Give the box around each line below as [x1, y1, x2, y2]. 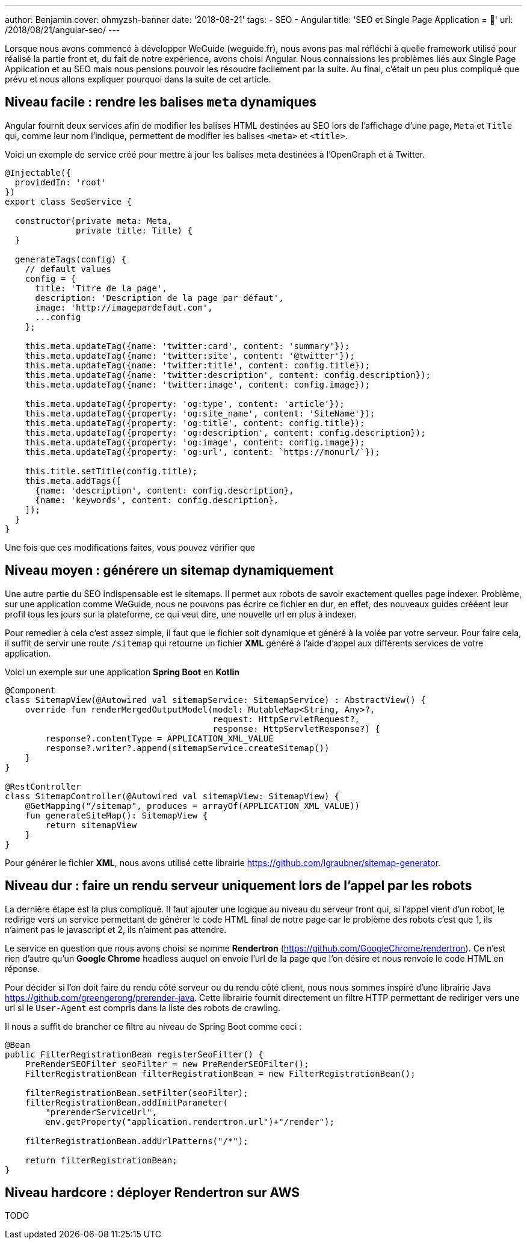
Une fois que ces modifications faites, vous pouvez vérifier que [5, 542, 256, 552]
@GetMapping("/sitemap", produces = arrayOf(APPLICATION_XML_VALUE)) [25, 800, 360, 811]
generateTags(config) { [14, 254, 127, 264]
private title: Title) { [76, 225, 193, 235]
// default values [25, 264, 112, 274]
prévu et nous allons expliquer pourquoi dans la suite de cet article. [5, 74, 271, 84]
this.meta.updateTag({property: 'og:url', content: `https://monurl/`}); [25, 447, 380, 457]
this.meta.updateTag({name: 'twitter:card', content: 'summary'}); [25, 341, 350, 351]
